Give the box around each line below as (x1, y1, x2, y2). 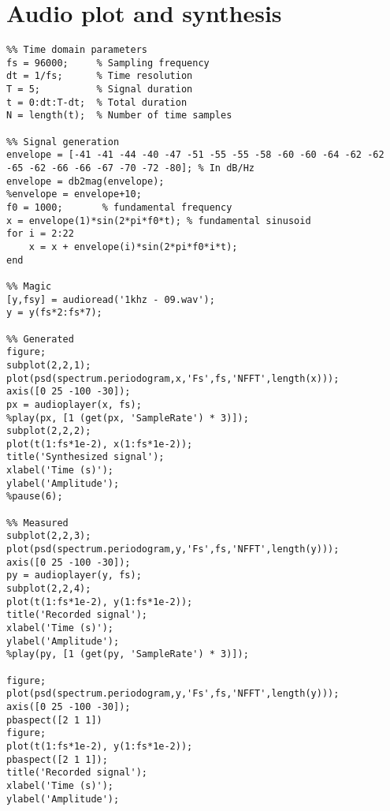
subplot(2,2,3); (6, 530, 91, 542)
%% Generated (6, 333, 74, 345)
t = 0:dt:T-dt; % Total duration (6, 96, 188, 108)
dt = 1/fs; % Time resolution (6, 70, 193, 82)
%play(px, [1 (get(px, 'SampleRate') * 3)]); (6, 412, 249, 424)
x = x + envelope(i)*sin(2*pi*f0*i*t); (28, 241, 238, 252)
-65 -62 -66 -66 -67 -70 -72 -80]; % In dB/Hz (6, 163, 254, 174)
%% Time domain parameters (6, 44, 147, 56)
